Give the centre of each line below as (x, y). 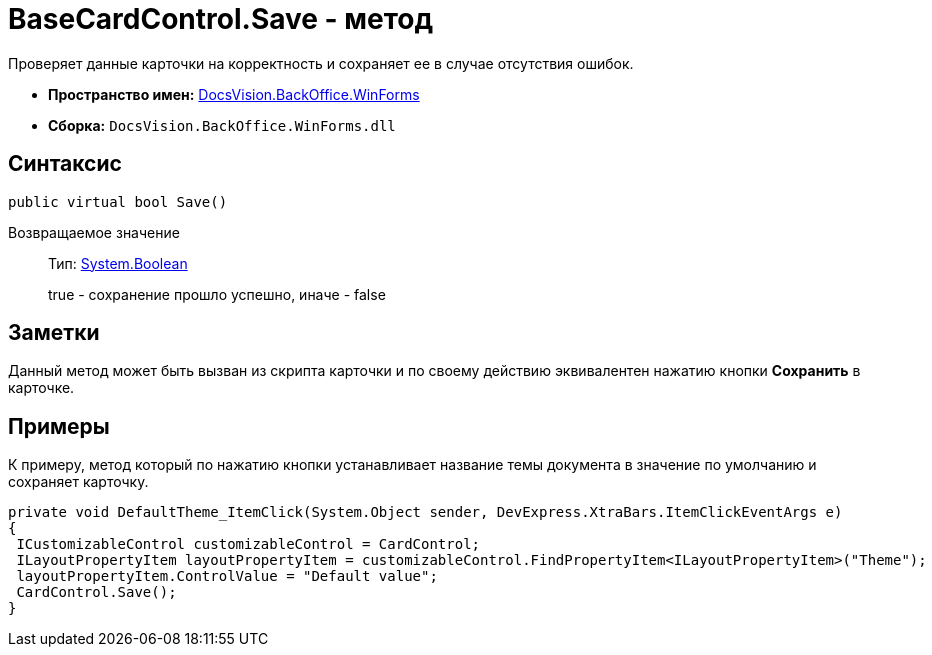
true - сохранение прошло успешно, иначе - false (217, 294)
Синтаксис (65, 164)
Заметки (54, 333)
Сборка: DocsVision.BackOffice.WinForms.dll (222, 125)
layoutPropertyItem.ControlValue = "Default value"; (227, 576)
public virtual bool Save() (118, 201)
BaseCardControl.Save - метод (221, 19)
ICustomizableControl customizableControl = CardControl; (248, 544)
